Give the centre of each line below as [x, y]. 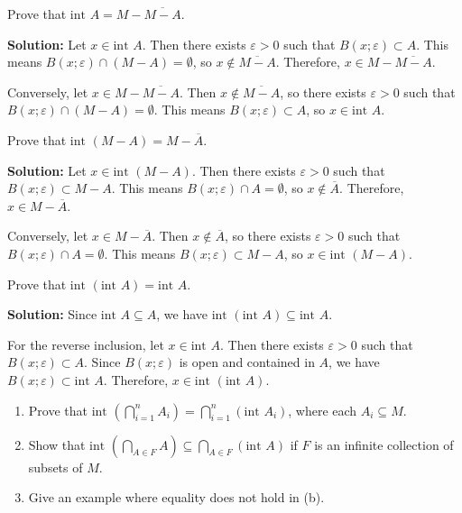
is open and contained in [247, 362]
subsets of [55, 467]
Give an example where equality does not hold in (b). [176, 497]
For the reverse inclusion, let [86, 344]
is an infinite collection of [384, 444]
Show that [57, 444]
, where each [323, 410]
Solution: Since [52, 314]
